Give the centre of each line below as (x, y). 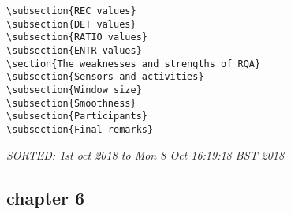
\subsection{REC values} (71, 11)
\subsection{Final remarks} (80, 129)
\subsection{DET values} (71, 24)
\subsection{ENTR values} (74, 50)
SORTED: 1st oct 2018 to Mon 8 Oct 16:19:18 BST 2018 (145, 154)
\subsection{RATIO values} (77, 38)
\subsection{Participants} (77, 116)
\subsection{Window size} (74, 90)
